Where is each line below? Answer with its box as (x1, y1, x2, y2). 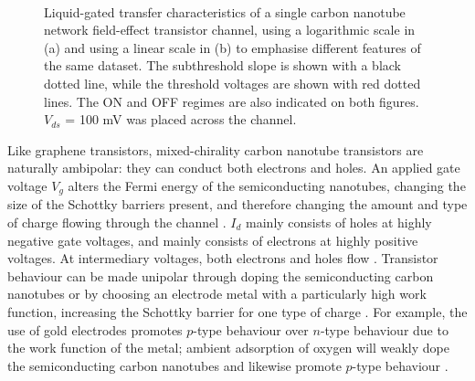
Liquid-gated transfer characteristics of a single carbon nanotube (44, 2, 406, 21)
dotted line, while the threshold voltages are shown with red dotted (44, 73, 421, 92)
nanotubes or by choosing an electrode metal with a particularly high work (7, 284, 427, 303)
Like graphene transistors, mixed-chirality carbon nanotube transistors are (7, 140, 424, 159)
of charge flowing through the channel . (7, 212, 227, 231)
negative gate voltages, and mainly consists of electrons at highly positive (7, 230, 418, 249)
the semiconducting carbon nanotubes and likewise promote (7, 355, 342, 375)
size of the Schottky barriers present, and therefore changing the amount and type (7, 195, 468, 214)
